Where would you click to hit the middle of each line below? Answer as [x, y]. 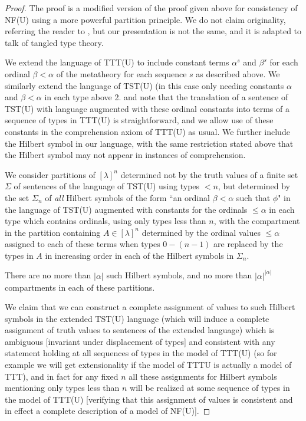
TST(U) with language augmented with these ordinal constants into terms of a [147, 108]
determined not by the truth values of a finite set [209, 174]
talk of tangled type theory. [54, 42]
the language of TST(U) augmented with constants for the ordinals [126, 209]
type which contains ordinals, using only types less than [106, 221]
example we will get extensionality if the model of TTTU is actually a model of [148, 365]
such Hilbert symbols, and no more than [179, 275]
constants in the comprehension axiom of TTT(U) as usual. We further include [147, 131]
